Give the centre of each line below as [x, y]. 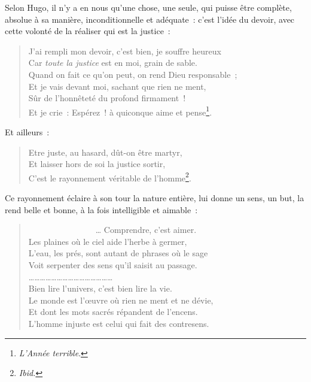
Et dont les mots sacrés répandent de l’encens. [113, 312]
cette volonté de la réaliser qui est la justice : [88, 31]
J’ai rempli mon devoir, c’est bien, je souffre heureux [125, 51]
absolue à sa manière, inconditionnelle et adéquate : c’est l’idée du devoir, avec [150, 19]
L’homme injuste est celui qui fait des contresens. [119, 323]
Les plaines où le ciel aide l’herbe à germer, [108, 241]
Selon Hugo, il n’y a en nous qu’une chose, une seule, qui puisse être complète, [148, 7]
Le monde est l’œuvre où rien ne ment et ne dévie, [121, 300]
